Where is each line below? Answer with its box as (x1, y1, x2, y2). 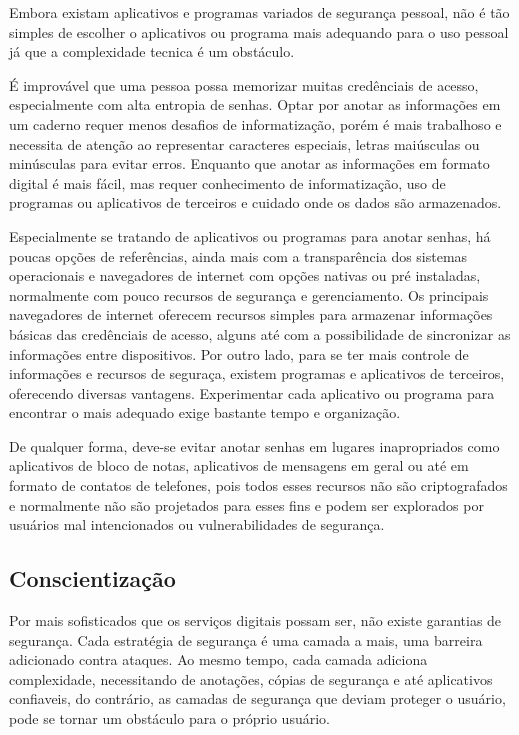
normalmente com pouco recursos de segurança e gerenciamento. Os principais (9, 284, 489, 305)
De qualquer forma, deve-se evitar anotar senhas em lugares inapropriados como (9, 435, 500, 456)
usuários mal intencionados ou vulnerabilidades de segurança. (9, 514, 385, 535)
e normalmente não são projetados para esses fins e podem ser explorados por (9, 494, 484, 515)
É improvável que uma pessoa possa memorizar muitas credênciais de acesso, (9, 74, 479, 95)
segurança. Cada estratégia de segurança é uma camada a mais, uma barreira (9, 629, 483, 650)
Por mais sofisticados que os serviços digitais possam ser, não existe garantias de (9, 610, 502, 631)
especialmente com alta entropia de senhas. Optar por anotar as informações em (9, 94, 501, 115)
